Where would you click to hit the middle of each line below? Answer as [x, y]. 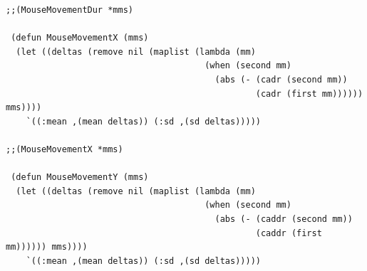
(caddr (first [289, 233]
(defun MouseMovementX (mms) [80, 38]
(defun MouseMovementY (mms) [80, 177]
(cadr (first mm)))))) [309, 94]
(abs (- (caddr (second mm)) [284, 219]
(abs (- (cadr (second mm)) [281, 79]
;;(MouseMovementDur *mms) [69, 10]
